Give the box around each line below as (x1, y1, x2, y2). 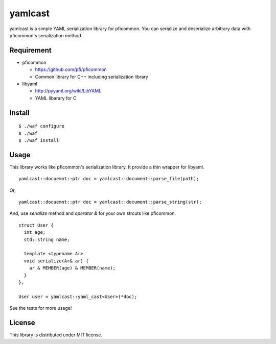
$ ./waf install (18, 137, 59, 143)
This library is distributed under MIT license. (9, 332, 102, 338)
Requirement (9, 46, 52, 55)
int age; (24, 230, 46, 235)
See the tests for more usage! (9, 305, 72, 311)
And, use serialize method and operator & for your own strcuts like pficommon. (9, 210, 176, 216)
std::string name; (24, 236, 70, 242)
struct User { (18, 222, 54, 228)
